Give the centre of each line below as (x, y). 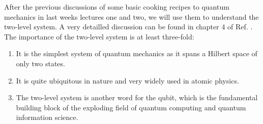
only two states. (40, 63)
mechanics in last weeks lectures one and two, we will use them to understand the (131, 16)
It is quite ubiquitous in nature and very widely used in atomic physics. (127, 80)
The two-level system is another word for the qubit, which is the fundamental (137, 97)
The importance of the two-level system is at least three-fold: (99, 36)
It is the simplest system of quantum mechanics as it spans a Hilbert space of (137, 53)
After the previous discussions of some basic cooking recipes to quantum (117, 7)
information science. (47, 117)
